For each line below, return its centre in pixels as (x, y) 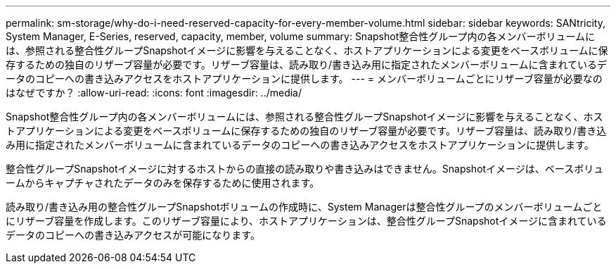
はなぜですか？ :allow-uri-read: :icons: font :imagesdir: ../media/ (154, 93)
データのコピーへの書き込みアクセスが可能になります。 (133, 235)
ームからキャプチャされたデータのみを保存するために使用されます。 (163, 183)
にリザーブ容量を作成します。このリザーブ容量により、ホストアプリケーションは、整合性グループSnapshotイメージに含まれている (306, 221)
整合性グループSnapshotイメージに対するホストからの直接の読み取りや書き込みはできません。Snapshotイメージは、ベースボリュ (305, 169)
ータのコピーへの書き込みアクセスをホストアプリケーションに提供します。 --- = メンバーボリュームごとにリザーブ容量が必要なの (304, 79)
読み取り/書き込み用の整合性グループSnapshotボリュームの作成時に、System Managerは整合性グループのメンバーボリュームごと (304, 207)
